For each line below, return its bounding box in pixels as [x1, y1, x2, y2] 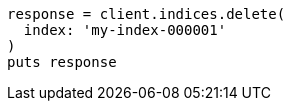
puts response [7, 54, 117, 70]
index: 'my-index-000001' [23, 22, 227, 38]
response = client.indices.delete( [7, 6, 286, 22]
